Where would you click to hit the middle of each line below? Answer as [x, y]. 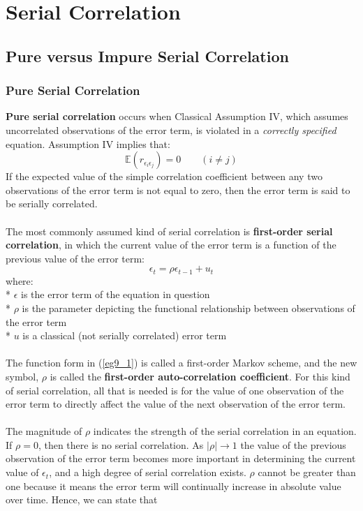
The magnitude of [44, 431]
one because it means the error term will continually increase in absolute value [173, 486]
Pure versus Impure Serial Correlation [147, 55]
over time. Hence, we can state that [82, 499]
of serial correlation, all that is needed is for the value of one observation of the [175, 390]
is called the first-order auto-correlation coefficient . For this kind [200, 376]
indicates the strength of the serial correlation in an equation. [225, 431]
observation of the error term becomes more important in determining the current [181, 458]
